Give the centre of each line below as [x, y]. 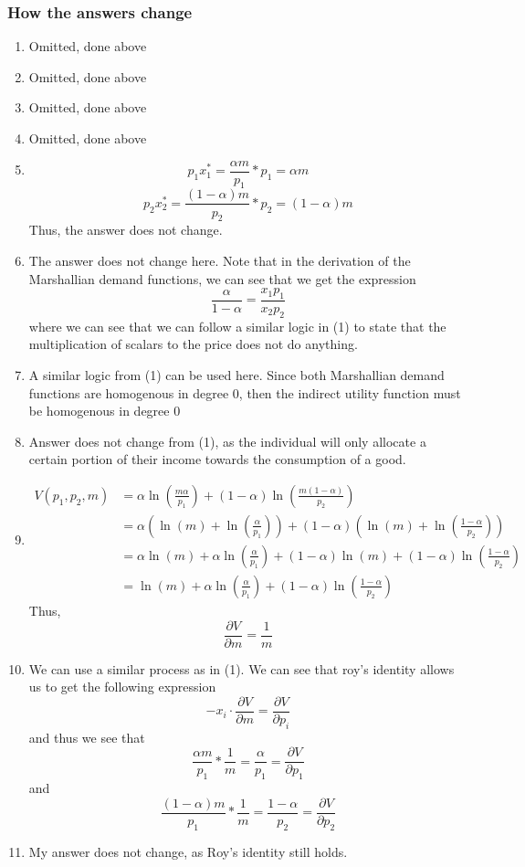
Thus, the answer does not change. [126, 230]
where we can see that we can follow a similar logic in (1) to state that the [237, 326]
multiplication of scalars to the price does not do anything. [193, 344]
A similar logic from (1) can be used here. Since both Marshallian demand [236, 374]
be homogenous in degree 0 [105, 411]
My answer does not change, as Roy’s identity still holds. [188, 851]
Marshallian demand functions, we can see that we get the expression [222, 278]
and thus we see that [87, 737]
